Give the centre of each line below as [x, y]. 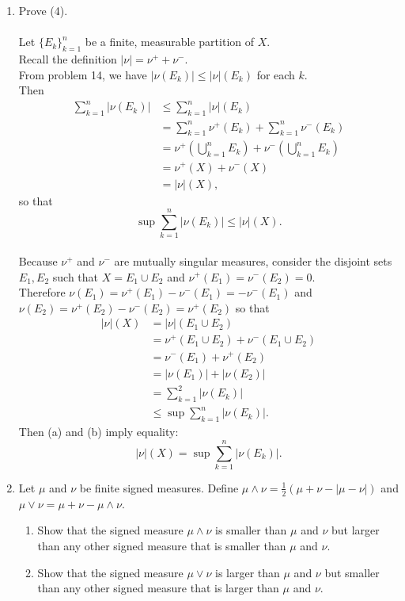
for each [276, 74]
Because [38, 260]
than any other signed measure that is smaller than [162, 545]
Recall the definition [68, 58]
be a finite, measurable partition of [170, 42]
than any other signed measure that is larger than [158, 588]
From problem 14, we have [83, 74]
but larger [356, 530]
